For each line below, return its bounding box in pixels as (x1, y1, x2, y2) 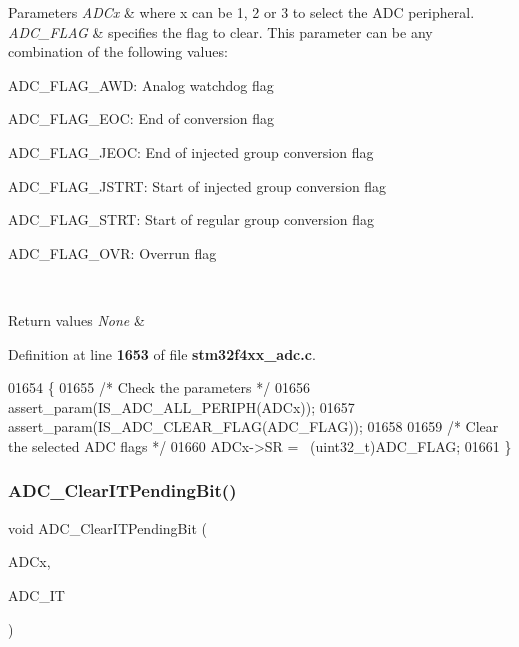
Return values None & (8, 309, 145, 330)
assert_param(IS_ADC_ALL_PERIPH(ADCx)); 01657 (8, 396, 355, 417)
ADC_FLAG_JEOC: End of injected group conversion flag (8, 141, 374, 162)
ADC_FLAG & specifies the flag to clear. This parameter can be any (8, 21, 433, 42)
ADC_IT (8, 584, 65, 605)
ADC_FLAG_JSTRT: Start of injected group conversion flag (8, 175, 387, 196)
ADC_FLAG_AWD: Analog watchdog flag (8, 74, 274, 95)
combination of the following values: (8, 41, 228, 62)
